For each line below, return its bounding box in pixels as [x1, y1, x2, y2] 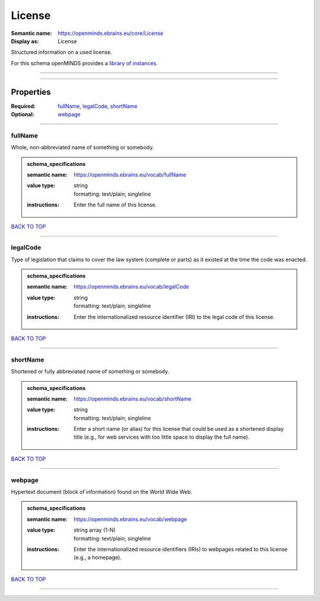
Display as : [11, 37, 39, 44]
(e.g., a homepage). [73, 554, 121, 561]
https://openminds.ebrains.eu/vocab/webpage [73, 516, 187, 523]
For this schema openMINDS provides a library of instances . [11, 59, 158, 66]
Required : [11, 103, 36, 110]
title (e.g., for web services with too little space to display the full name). [73, 433, 250, 441]
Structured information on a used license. [11, 49, 113, 56]
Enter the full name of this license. [73, 202, 157, 209]
